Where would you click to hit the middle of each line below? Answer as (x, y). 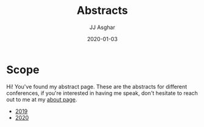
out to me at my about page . (42, 99)
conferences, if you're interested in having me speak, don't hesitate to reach (102, 93)
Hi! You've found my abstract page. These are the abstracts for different (97, 86)
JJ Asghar (102, 27)
